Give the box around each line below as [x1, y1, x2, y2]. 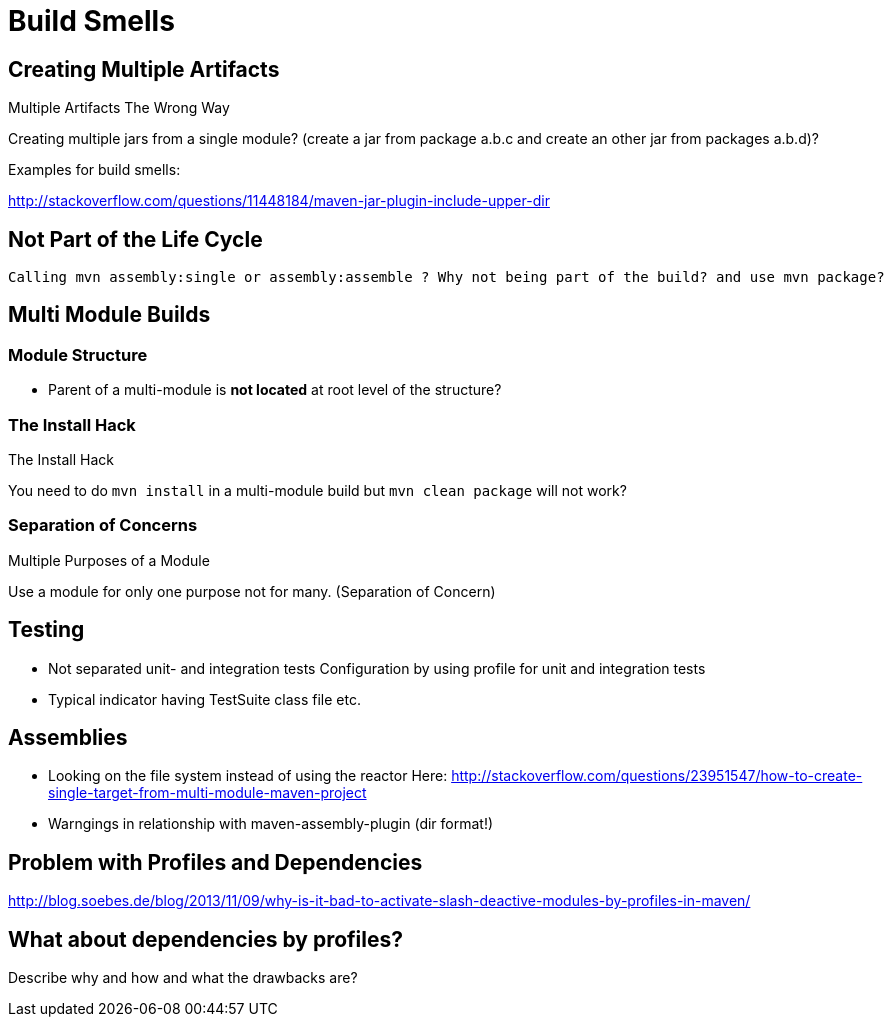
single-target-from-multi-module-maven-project [48, 784, 367, 802]
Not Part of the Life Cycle [8, 226, 263, 252]
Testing [8, 617, 85, 643]
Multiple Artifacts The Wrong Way [8, 99, 230, 117]
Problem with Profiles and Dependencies [8, 849, 423, 875]
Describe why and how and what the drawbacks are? [8, 969, 358, 987]
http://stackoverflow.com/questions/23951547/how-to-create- [451, 767, 863, 785]
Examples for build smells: [8, 161, 181, 179]
